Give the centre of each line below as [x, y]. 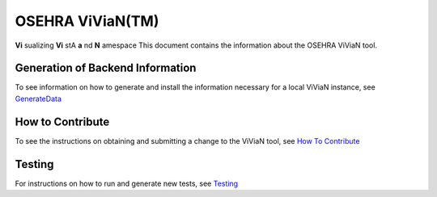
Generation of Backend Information [106, 68]
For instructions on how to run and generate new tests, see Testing [127, 183]
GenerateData [38, 98]
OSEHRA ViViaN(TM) [87, 21]
